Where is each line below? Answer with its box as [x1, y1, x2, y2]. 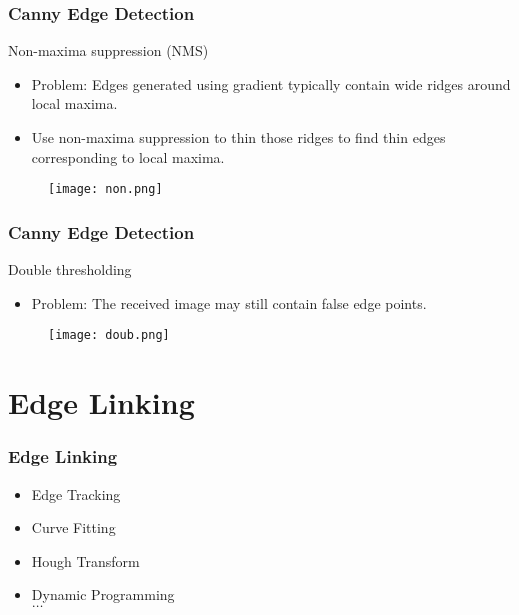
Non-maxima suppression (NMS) [8, 40, 209, 61]
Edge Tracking [31, 483, 121, 504]
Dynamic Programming [31, 584, 175, 605]
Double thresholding [8, 259, 132, 280]
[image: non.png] [48, 182, 163, 197]
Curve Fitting [31, 517, 116, 538]
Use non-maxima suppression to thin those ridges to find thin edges [31, 127, 446, 147]
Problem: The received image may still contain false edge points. [31, 292, 427, 313]
